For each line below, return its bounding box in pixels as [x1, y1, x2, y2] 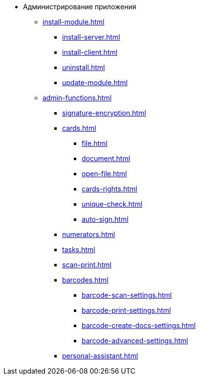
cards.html [62, 124, 96, 132]
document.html [82, 154, 131, 163]
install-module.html [43, 18, 105, 26]
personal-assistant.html [62, 352, 138, 360]
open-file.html [82, 169, 127, 178]
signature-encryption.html [62, 109, 146, 117]
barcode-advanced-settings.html [82, 336, 188, 345]
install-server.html [62, 33, 120, 41]
